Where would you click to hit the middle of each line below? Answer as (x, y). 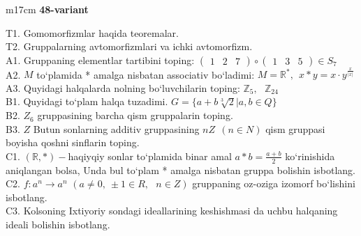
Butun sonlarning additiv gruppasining (116, 128)
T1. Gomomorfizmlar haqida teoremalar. (92, 32)
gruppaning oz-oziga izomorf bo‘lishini (274, 183)
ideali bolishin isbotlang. (58, 225)
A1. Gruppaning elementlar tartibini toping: (100, 60)
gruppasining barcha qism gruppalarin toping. (135, 115)
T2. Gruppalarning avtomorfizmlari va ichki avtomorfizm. (129, 46)
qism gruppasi (295, 128)
